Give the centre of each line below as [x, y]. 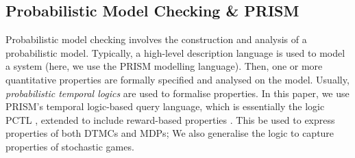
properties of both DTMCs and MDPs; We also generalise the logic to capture [170, 133]
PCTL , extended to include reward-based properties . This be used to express [170, 119]
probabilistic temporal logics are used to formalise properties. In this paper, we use [177, 93]
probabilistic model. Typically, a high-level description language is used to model [175, 52]
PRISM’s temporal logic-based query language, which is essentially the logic [165, 106]
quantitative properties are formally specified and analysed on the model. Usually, [177, 79]
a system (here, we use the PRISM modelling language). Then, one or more [164, 66]
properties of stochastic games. [70, 146]
